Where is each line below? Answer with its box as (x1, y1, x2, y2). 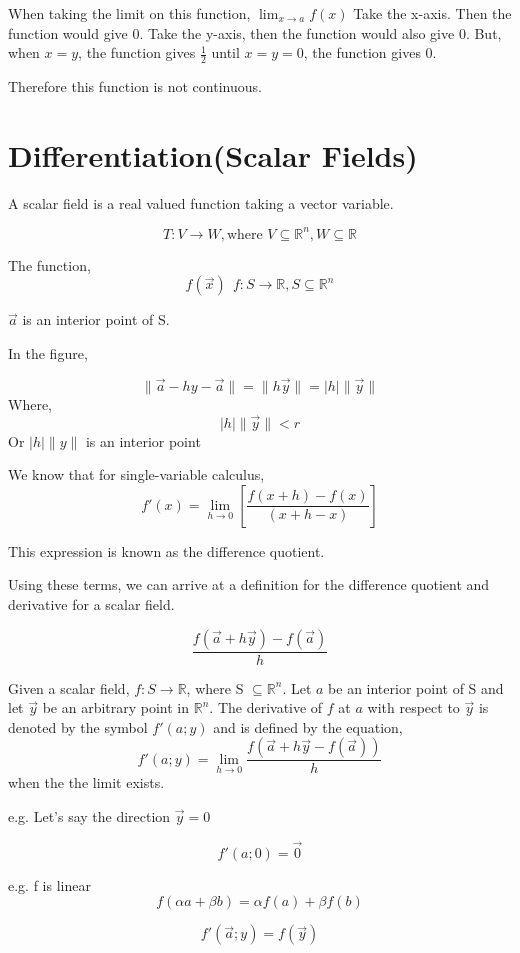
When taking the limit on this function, (8, 3, 251, 23)
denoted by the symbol (8, 716, 148, 737)
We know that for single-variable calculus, (8, 464, 265, 485)
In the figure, (8, 343, 88, 364)
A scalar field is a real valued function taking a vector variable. (8, 192, 394, 213)
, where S (186, 677, 244, 698)
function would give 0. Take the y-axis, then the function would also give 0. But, (8, 22, 502, 43)
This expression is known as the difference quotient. (8, 540, 325, 561)
